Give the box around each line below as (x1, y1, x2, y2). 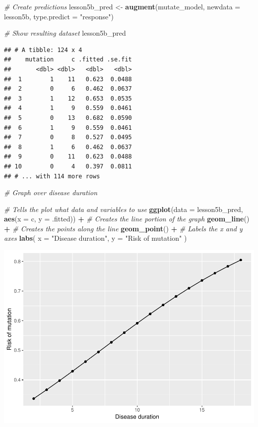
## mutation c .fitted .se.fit (4, 56, 132, 63)
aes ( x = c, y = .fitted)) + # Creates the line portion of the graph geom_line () (4, 213, 250, 224)
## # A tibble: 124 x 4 (4, 46, 82, 53)
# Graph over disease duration (4, 187, 98, 198)
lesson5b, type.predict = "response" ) (4, 11, 114, 21)
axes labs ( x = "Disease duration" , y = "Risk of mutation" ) (4, 233, 187, 243)
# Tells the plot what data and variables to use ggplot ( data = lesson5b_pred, (4, 204, 243, 214)
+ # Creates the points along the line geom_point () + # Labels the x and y (4, 223, 243, 233)
